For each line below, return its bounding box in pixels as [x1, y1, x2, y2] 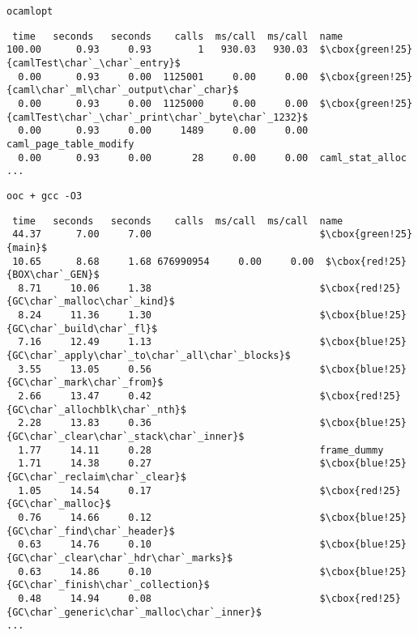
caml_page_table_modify [6, 138, 134, 150]
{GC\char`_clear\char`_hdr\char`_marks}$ [6, 552, 233, 564]
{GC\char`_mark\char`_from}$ [6, 377, 164, 389]
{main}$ [6, 241, 48, 254]
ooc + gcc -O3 [6, 190, 83, 202]
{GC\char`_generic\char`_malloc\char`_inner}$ [6, 606, 262, 618]
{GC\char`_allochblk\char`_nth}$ [6, 403, 186, 416]
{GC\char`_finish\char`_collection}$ [6, 579, 210, 591]
